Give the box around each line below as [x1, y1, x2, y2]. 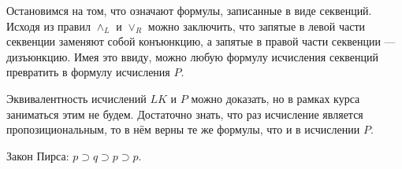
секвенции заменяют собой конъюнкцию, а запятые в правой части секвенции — [6, 33, 396, 50]
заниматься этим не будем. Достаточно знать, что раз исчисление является [6, 105, 363, 122]
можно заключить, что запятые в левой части [147, 17, 365, 34]
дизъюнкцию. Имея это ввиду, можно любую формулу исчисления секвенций [6, 48, 378, 64]
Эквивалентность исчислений [6, 90, 147, 106]
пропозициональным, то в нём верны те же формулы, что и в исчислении [6, 121, 360, 138]
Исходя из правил [6, 17, 91, 34]
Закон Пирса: [6, 147, 69, 163]
